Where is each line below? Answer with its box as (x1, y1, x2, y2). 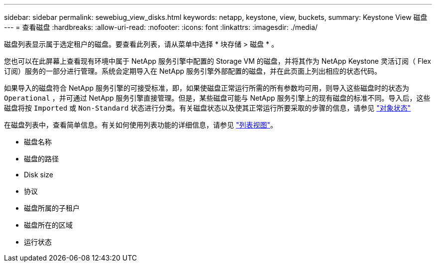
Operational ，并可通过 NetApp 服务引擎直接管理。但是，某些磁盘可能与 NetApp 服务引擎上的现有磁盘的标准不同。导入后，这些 (4, 94, 431, 102)
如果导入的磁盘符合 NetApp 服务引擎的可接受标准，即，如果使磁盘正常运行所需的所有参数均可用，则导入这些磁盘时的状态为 (4, 84, 409, 92)
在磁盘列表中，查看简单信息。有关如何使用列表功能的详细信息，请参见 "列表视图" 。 (4, 121, 277, 129)
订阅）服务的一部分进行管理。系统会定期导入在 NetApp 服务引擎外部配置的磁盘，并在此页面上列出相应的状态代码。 (4, 67, 381, 75)
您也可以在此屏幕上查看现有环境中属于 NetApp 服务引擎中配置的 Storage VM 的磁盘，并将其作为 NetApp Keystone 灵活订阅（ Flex (4, 57, 432, 65)
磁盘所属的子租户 (24, 204, 80, 212)
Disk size (24, 170, 53, 179)
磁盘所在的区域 (24, 221, 73, 229)
